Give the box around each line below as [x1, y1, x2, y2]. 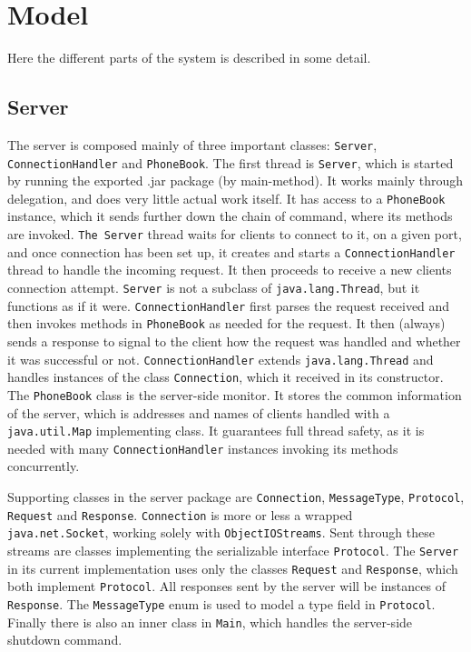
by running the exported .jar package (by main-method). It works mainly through [7, 171, 463, 190]
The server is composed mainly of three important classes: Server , [7, 135, 378, 154]
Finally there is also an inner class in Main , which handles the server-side [7, 612, 413, 631]
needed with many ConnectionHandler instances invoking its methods [7, 438, 398, 457]
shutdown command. [7, 630, 123, 649]
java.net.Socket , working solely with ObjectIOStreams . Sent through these [7, 523, 435, 542]
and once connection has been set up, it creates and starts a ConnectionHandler [7, 242, 456, 261]
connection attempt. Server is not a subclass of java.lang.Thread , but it [7, 277, 420, 296]
